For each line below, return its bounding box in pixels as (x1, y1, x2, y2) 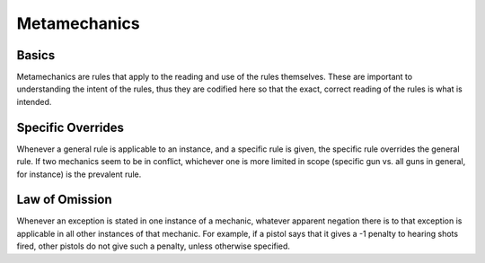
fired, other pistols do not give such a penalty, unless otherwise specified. (16, 241, 291, 251)
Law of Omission (16, 192, 112, 207)
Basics (16, 48, 56, 63)
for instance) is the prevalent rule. (16, 169, 142, 180)
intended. (16, 96, 52, 107)
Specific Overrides (16, 119, 125, 135)
